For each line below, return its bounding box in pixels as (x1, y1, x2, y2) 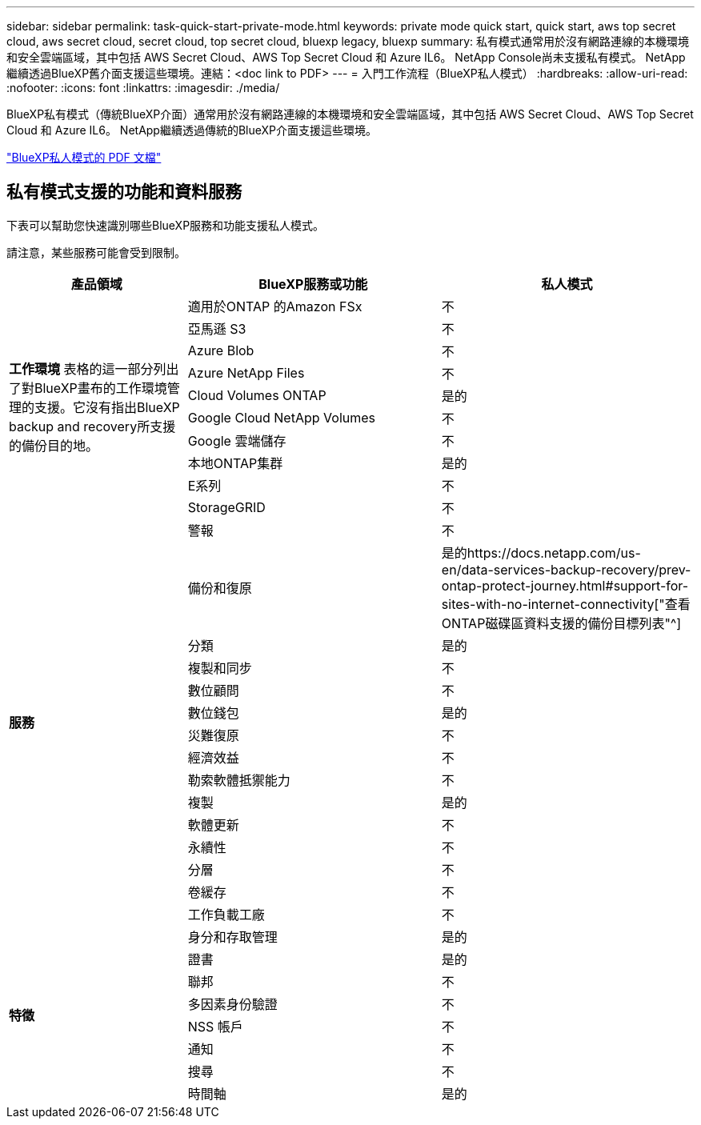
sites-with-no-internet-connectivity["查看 (441, 595, 691, 612)
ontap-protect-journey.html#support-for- (441, 577, 689, 594)
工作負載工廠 (187, 906, 265, 923)
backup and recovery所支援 (9, 418, 176, 434)
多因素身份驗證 (187, 995, 278, 1012)
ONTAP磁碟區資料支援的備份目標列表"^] (441, 615, 682, 631)
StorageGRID (187, 498, 266, 515)
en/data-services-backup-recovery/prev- (441, 561, 691, 578)
